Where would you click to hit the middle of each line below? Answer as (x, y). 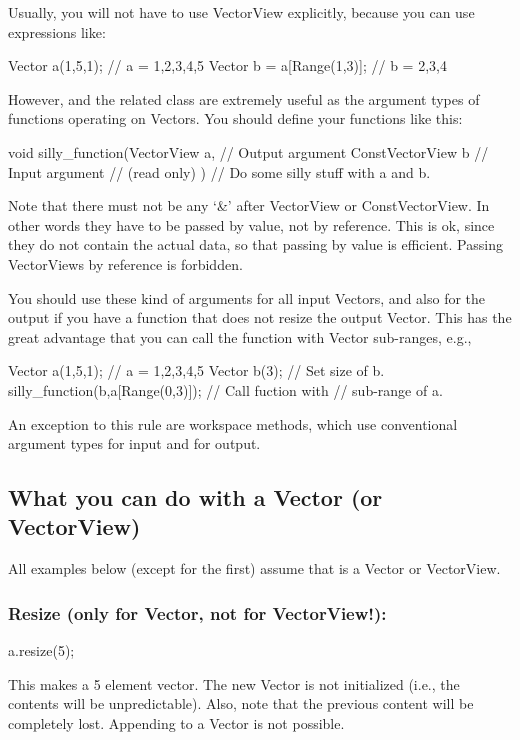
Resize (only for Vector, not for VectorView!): (197, 612)
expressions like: (57, 31)
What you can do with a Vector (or (195, 497)
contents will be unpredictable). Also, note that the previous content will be (241, 703)
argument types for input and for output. (134, 443)
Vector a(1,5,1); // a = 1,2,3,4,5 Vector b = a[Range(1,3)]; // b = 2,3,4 (227, 65)
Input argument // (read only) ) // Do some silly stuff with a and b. (219, 171)
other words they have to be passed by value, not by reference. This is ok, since (251, 224)
